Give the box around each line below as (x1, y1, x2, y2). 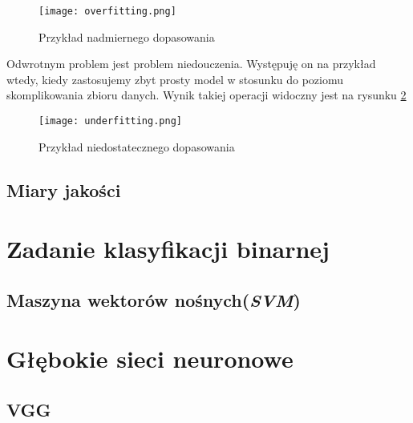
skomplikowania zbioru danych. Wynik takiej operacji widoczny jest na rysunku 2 (6, 87, 407, 103)
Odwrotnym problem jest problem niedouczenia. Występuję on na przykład (6, 55, 376, 72)
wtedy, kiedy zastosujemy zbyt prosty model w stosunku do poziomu (6, 70, 344, 87)
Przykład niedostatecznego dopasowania (38, 138, 235, 155)
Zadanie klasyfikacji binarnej (6, 232, 330, 265)
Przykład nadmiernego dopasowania (38, 28, 215, 45)
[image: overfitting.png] (38, 6, 176, 17)
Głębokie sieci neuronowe (6, 342, 294, 375)
